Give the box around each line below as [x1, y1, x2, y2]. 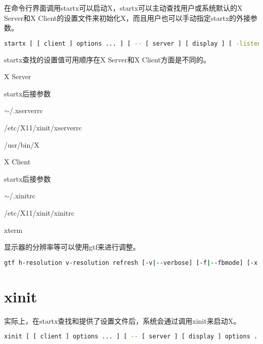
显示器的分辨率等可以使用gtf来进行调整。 [4, 242, 140, 252]
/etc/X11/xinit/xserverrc [4, 122, 82, 133]
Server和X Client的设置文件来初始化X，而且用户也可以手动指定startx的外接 [4, 12, 251, 23]
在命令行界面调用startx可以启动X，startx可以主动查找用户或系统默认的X [4, 3, 243, 13]
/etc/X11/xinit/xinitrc [4, 208, 74, 218]
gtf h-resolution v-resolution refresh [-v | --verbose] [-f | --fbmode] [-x [4, 259, 258, 266]
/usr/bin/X [4, 139, 39, 150]
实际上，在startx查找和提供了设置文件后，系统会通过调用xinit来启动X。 [4, 315, 241, 326]
